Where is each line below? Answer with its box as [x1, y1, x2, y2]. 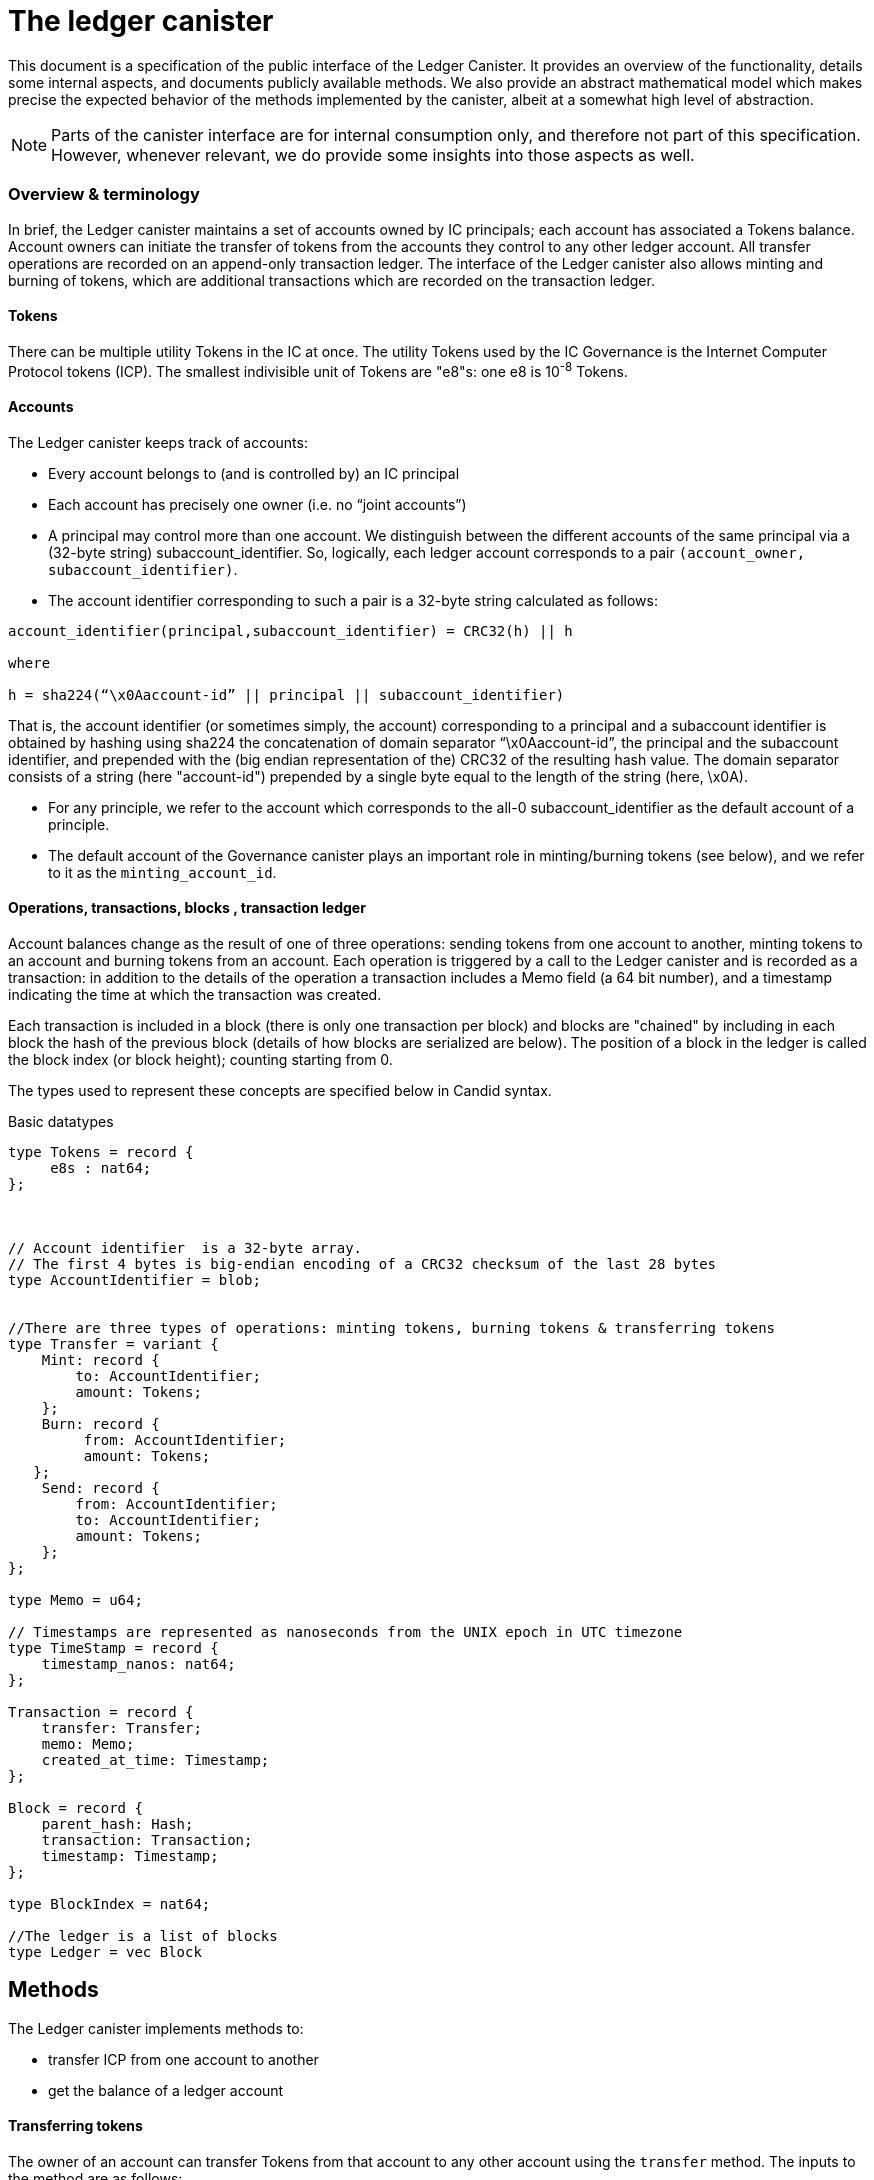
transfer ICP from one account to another [48, 2050, 319, 2068]
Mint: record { [41, 1351, 160, 1368]
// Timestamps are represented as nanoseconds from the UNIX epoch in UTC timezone [8, 1623, 683, 1640]
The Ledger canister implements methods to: [8, 2019, 304, 2037]
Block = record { [8, 1799, 143, 1816]
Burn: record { [41, 1415, 160, 1432]
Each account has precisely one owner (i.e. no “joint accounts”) [48, 495, 467, 513]
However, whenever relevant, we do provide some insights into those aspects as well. [51, 144, 695, 165]
